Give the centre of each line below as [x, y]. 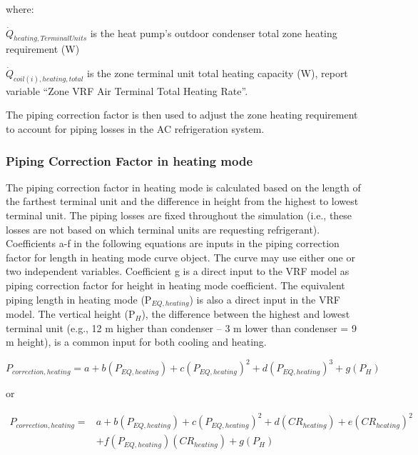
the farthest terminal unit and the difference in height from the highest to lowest [182, 201]
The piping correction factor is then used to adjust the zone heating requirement [182, 115]
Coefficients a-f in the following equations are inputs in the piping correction [173, 243]
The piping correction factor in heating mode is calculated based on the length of [183, 187]
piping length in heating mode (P [79, 299]
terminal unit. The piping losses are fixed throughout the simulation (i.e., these [179, 215]
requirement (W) [43, 49]
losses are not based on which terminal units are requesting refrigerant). [163, 229]
